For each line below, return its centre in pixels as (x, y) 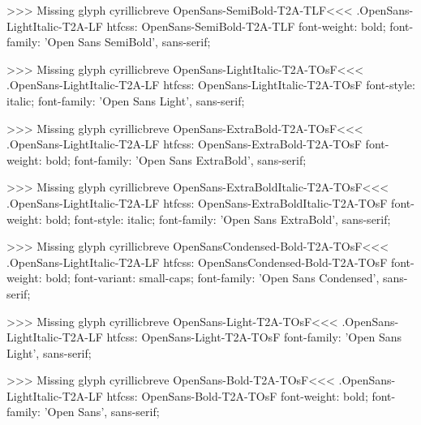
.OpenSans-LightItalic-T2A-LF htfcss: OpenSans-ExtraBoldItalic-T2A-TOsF (197, 202)
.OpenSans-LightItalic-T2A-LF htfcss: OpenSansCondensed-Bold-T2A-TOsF (197, 262)
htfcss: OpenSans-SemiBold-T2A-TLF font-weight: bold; (246, 26)
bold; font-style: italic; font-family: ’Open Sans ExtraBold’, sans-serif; (218, 219)
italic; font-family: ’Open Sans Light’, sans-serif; (126, 100)
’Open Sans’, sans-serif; (102, 412)
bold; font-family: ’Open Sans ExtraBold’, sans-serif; (176, 159)
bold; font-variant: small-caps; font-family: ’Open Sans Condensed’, (213, 278)
